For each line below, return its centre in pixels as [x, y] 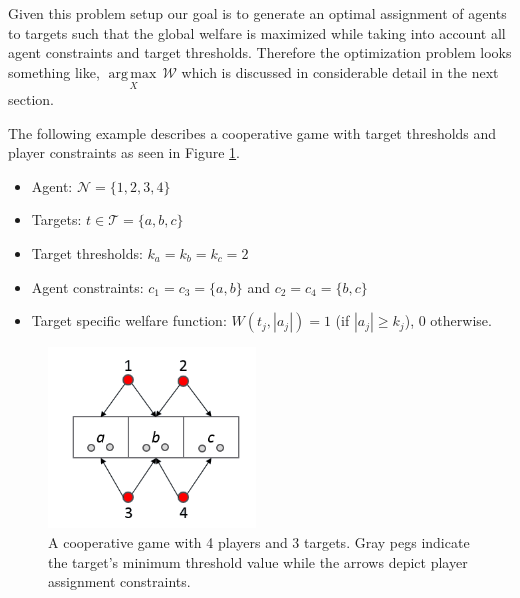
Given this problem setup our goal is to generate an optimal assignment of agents [257, 13]
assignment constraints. [119, 581]
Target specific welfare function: [129, 320]
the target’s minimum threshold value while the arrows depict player [258, 561]
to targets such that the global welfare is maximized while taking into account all [257, 32]
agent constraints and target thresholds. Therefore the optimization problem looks [260, 52]
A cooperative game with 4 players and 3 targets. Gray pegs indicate [259, 542]
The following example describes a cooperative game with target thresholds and [252, 132]
